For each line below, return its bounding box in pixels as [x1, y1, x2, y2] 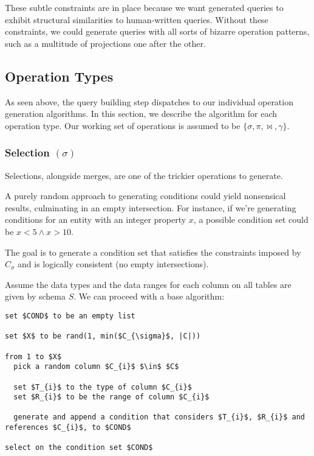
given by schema [5, 290, 66, 303]
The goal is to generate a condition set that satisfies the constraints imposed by [5, 245, 301, 258]
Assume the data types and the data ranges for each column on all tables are [5, 278, 292, 290]
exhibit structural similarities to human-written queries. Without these [5, 13, 268, 26]
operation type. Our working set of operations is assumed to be [5, 119, 241, 132]
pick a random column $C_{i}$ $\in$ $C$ [13, 362, 179, 371]
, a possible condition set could [193, 213, 309, 226]
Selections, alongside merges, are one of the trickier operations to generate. [5, 169, 283, 181]
